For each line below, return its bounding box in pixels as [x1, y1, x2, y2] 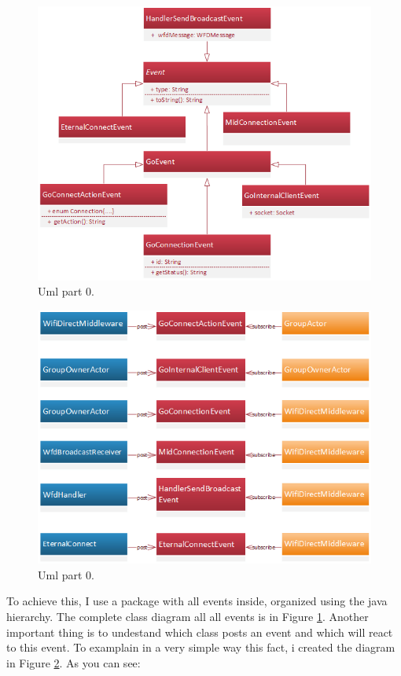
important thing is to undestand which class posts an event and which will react [6, 623, 393, 640]
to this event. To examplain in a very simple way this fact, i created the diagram [6, 639, 395, 656]
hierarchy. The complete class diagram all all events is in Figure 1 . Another [6, 608, 369, 624]
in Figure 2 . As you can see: [6, 654, 141, 670]
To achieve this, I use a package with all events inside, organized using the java [6, 593, 388, 609]
